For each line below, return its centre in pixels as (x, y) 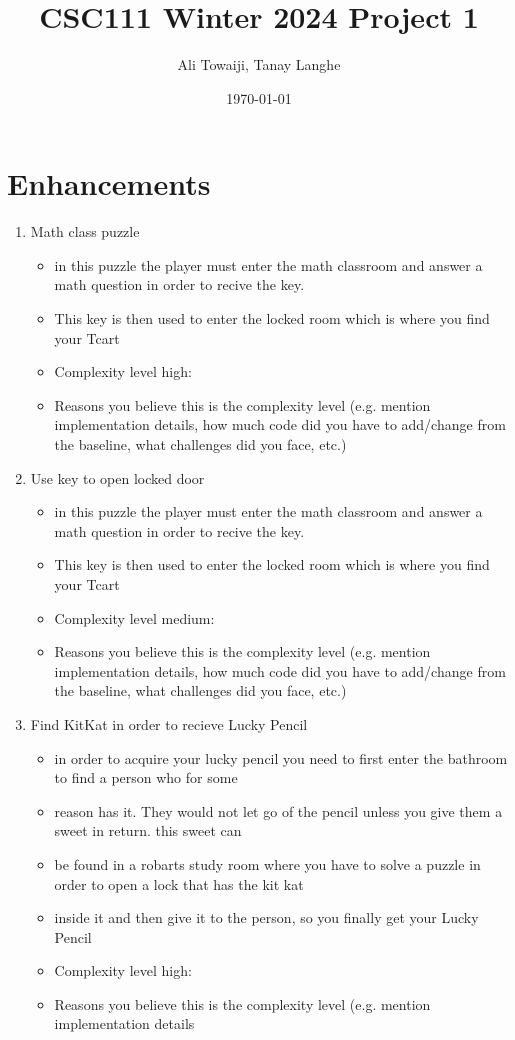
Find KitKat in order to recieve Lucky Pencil (169, 723)
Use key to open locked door (117, 477)
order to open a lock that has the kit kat (179, 883)
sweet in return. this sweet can (148, 830)
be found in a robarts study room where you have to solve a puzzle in (267, 863)
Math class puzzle (85, 231)
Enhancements (109, 183)
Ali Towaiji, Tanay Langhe (259, 64)
